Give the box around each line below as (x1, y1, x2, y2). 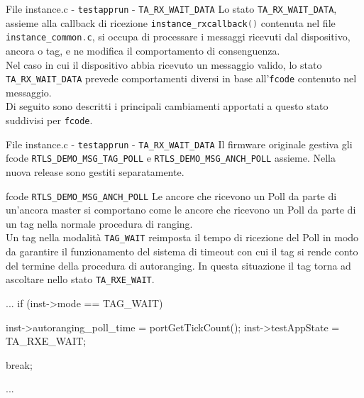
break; (6, 357, 33, 372)
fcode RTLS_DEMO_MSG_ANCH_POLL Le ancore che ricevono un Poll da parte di (6, 188, 337, 203)
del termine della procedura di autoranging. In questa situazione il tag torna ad (6, 258, 351, 272)
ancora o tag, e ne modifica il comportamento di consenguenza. (6, 43, 280, 57)
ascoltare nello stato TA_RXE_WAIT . (6, 272, 155, 287)
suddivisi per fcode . (6, 113, 93, 127)
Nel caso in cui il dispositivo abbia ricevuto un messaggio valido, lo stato (6, 57, 322, 72)
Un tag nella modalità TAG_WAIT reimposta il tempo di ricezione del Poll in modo (6, 230, 359, 245)
